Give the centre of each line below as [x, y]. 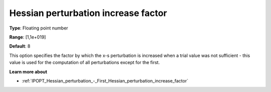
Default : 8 [20, 46]
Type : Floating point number [39, 28]
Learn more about [28, 71]
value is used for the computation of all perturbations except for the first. [85, 62]
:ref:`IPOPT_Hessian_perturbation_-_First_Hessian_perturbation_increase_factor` [105, 80]
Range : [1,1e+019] [28, 37]
